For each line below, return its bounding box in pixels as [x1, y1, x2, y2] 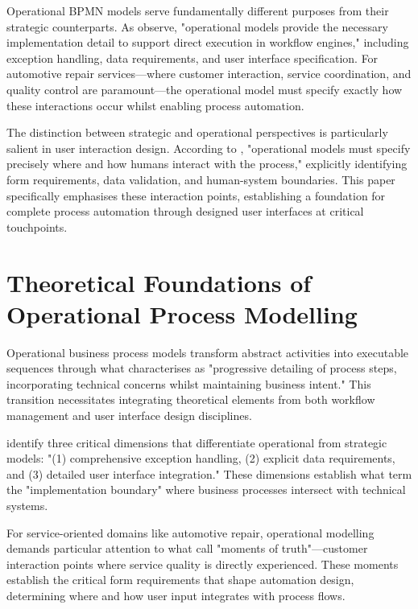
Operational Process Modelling [6, 297, 358, 330]
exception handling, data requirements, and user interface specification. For [6, 49, 379, 66]
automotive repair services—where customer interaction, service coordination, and [6, 65, 412, 82]
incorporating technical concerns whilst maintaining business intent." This [6, 375, 371, 392]
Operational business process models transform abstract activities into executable [6, 344, 409, 360]
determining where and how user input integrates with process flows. [6, 586, 346, 603]
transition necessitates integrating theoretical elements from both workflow [6, 391, 375, 408]
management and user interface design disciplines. [6, 407, 252, 423]
